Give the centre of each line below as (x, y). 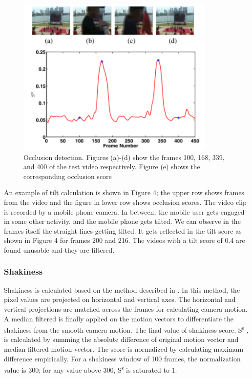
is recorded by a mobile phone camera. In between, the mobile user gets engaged (124, 211)
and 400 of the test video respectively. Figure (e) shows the (112, 167)
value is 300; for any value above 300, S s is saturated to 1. (91, 369)
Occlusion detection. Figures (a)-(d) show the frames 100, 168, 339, (124, 157)
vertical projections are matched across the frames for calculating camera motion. (126, 308)
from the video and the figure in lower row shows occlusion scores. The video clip (125, 202)
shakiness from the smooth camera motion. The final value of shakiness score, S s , (126, 329)
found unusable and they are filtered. (59, 249)
